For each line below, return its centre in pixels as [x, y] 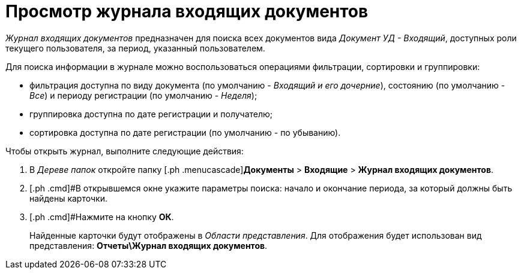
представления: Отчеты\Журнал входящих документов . [149, 245]
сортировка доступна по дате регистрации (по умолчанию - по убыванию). [185, 132]
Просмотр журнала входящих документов [187, 11]
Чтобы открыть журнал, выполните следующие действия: [125, 151]
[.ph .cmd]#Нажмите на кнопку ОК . [102, 217]
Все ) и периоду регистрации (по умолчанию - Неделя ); [143, 95]
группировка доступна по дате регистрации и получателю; [151, 114]
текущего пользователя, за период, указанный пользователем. [135, 48]
